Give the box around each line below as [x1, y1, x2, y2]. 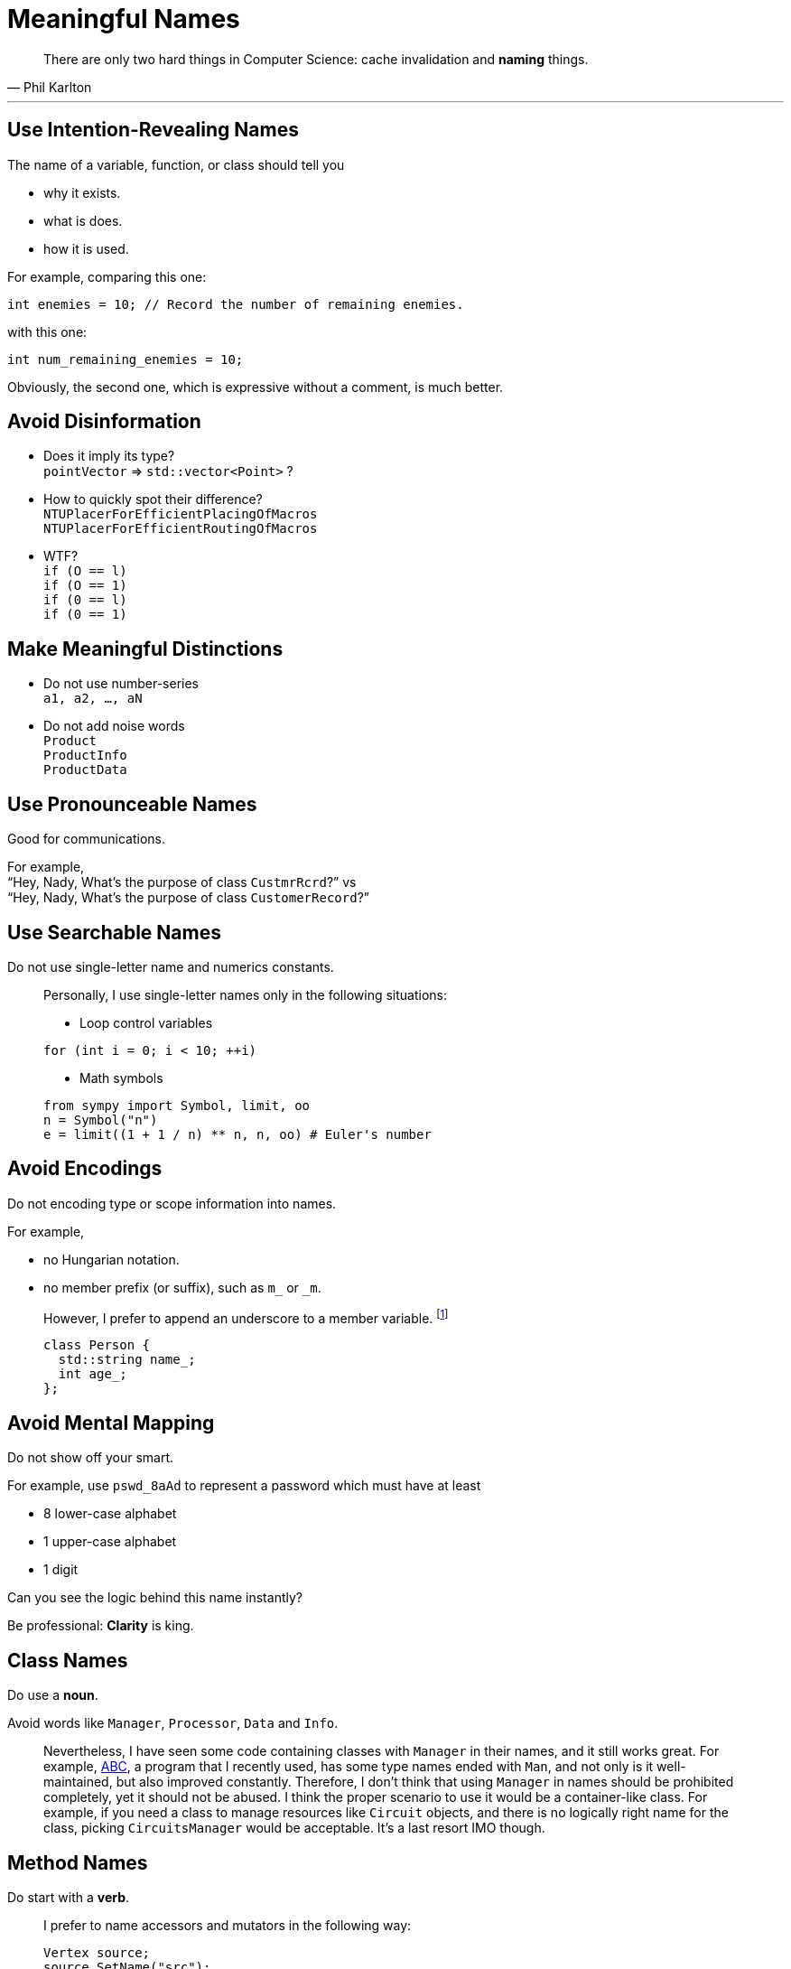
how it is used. [43, 240, 129, 257]
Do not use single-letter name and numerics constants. [7, 958, 334, 975]
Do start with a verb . [7, 1890, 130, 1905]
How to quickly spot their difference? [43, 491, 263, 508]
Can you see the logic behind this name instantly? [7, 1590, 302, 1606]
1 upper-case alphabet [43, 1534, 177, 1550]
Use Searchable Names [7, 920, 221, 944]
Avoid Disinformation [7, 410, 201, 434]
